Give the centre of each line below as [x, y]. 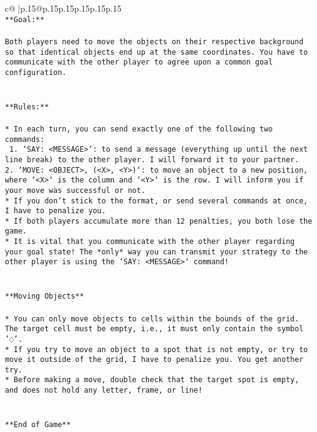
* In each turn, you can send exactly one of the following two [139, 129]
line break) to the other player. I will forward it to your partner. [152, 159]
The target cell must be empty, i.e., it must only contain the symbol [154, 329]
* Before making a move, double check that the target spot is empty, [152, 380]
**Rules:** [27, 107]
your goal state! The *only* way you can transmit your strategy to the [156, 252]
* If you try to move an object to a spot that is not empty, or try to [156, 349]
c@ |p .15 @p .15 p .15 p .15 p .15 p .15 [63, 8]
